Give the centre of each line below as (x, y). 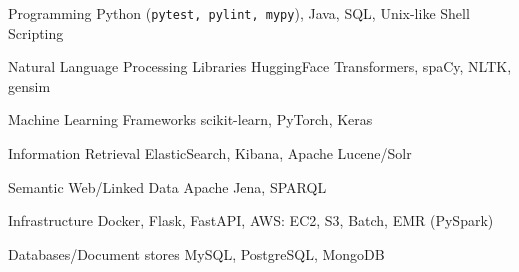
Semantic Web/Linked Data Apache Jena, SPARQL (167, 186)
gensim (29, 85)
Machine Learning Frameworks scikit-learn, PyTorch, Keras (190, 119)
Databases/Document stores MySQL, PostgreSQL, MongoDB (196, 253)
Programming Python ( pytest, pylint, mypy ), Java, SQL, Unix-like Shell (239, 13)
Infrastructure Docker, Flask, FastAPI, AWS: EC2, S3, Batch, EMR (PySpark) (251, 220)
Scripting (36, 32)
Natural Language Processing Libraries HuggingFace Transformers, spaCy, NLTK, (260, 66)
